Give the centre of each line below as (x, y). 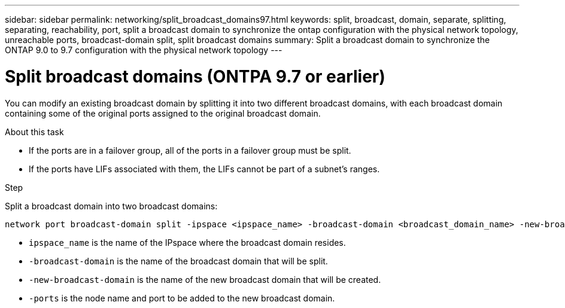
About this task (34, 132)
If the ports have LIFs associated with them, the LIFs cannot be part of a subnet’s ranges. (204, 169)
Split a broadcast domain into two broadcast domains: (111, 206)
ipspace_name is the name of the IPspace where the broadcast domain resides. (187, 242)
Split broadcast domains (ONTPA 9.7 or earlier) (195, 76)
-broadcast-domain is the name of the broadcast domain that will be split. (178, 261)
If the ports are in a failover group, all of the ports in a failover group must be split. (190, 150)
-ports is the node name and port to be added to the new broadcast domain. (182, 298)
